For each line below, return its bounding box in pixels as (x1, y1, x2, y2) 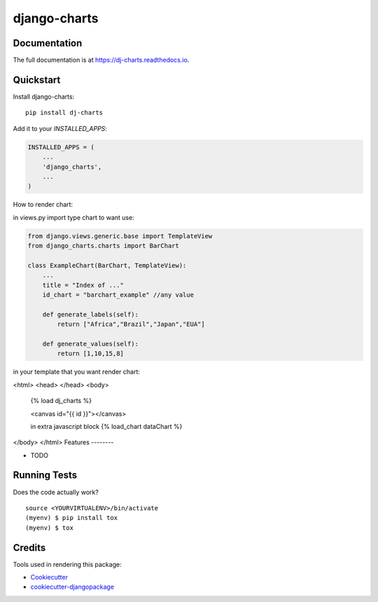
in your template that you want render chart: (13, 368, 140, 376)
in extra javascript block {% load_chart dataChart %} (30, 422, 183, 430)
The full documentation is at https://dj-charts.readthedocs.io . (13, 56, 190, 64)
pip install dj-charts (25, 109, 104, 117)
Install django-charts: (13, 92, 75, 101)
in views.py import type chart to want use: (13, 213, 134, 221)
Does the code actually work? (13, 488, 99, 496)
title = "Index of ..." (42, 281, 124, 289)
